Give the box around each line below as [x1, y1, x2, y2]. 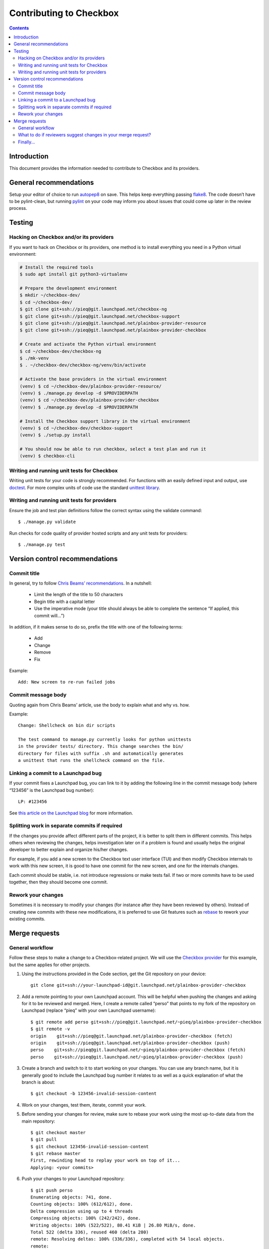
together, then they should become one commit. [9, 879, 108, 885]
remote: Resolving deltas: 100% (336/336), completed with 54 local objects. [30, 1237, 225, 1242]
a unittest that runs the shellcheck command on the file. [18, 757, 165, 763]
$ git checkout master [30, 1130, 86, 1135]
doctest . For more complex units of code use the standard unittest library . [9, 485, 160, 491]
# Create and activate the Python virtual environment [19, 341, 156, 347]
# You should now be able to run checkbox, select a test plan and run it [19, 446, 207, 452]
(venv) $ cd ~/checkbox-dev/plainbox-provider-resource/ [19, 383, 162, 389]
